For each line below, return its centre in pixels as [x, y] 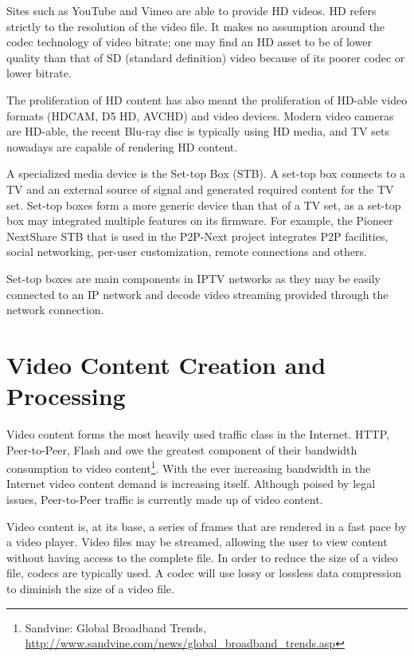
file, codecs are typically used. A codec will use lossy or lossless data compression [204, 573]
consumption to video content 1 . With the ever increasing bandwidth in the [189, 467]
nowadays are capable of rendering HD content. [122, 146]
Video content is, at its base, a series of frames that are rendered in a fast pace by [207, 526]
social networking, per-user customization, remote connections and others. [187, 252]
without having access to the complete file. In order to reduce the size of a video [202, 557]
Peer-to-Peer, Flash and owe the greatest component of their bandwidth [182, 449]
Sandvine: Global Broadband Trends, [116, 627]
